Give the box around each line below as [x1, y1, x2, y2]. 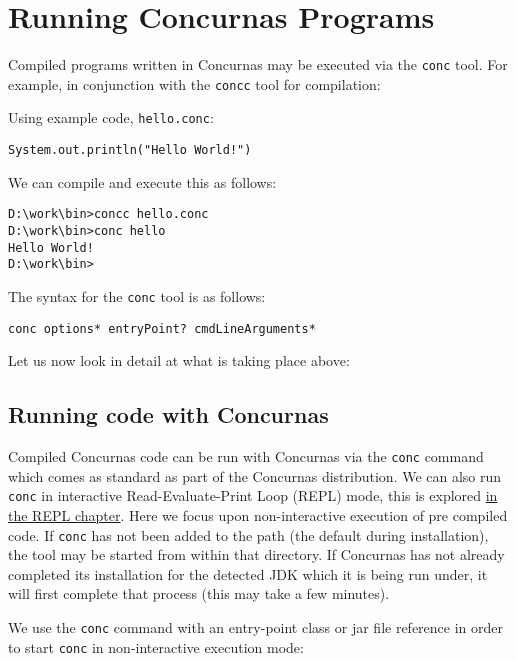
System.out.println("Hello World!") [8, 143, 252, 158]
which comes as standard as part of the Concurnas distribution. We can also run [8, 465, 502, 486]
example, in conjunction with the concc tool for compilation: [8, 73, 381, 94]
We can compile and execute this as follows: [8, 171, 277, 192]
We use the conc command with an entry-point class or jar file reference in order [8, 617, 504, 638]
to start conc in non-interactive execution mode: [8, 636, 304, 657]
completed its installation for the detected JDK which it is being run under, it [8, 563, 488, 584]
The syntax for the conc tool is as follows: [8, 285, 266, 306]
